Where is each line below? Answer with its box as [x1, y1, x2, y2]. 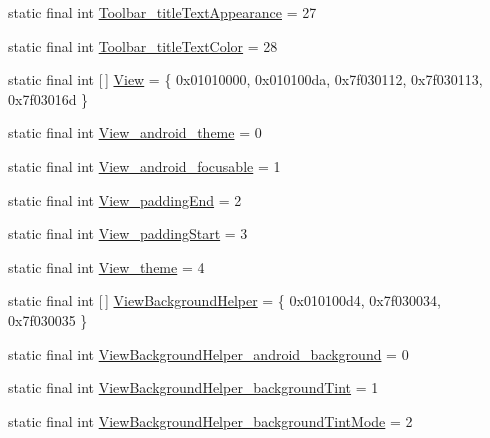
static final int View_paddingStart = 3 [8, 223, 248, 244]
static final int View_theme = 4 [8, 256, 205, 277]
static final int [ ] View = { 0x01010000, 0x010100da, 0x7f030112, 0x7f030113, [8, 69, 483, 90]
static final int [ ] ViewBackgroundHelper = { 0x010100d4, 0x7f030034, [8, 290, 441, 311]
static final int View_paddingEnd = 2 [8, 189, 242, 210]
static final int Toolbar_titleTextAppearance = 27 [8, 2, 317, 22]
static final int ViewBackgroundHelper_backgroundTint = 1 [8, 377, 379, 398]
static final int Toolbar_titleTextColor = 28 [8, 35, 278, 56]
